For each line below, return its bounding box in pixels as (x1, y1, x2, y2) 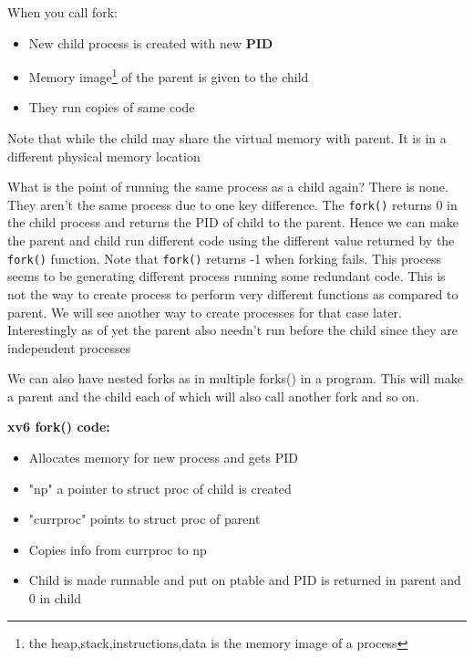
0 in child (28, 589, 81, 608)
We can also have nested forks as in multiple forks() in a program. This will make (7, 369, 463, 388)
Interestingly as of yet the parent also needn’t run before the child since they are (7, 320, 458, 339)
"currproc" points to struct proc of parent (28, 509, 261, 528)
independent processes (7, 338, 131, 357)
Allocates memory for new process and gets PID (28, 448, 298, 467)
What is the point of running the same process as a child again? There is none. (7, 177, 448, 196)
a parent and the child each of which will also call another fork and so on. (7, 386, 419, 405)
